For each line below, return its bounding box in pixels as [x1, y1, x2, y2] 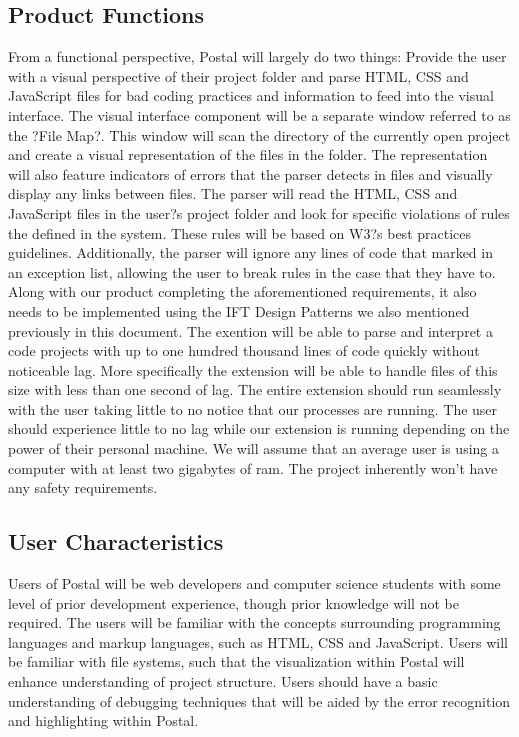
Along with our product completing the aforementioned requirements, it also [8, 281, 477, 302]
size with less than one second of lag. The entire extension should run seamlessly [8, 379, 502, 400]
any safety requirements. [8, 477, 158, 498]
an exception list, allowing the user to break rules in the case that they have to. [8, 261, 496, 282]
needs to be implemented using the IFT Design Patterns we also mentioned [8, 300, 470, 321]
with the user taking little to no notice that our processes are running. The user [8, 398, 498, 419]
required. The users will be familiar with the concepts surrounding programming [8, 612, 501, 633]
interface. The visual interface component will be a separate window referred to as [8, 104, 511, 125]
